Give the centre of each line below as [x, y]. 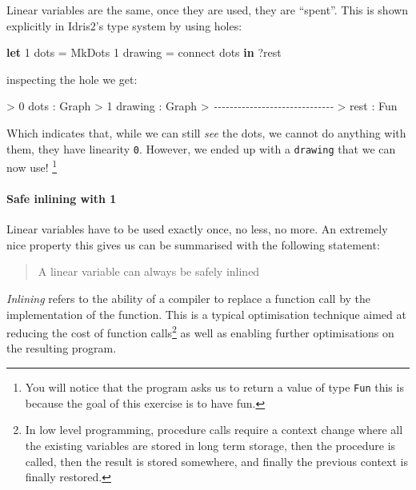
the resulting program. [62, 348]
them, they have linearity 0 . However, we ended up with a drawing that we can [201, 148]
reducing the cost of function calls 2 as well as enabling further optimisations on [200, 331]
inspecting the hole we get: [72, 79]
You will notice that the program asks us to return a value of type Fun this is [214, 387]
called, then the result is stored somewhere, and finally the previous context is [216, 461]
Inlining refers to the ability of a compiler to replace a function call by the [189, 299]
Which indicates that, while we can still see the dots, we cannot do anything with [206, 132]
